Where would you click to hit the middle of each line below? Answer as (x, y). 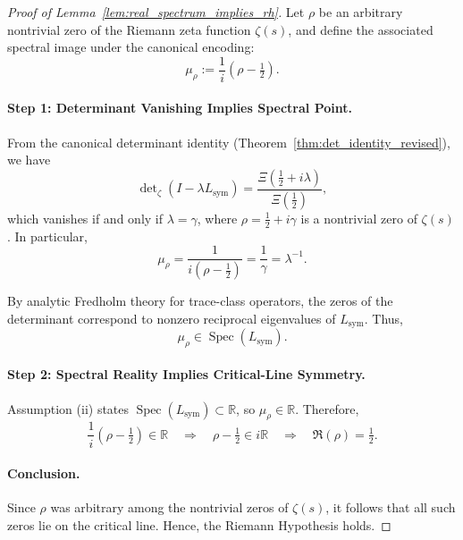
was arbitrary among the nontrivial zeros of (169, 507)
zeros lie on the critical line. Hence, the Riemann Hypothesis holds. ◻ (199, 524)
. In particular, (47, 236)
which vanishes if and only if (85, 218)
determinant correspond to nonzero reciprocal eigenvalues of (172, 318)
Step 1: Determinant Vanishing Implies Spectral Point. (180, 108)
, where (217, 218)
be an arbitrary (361, 12)
